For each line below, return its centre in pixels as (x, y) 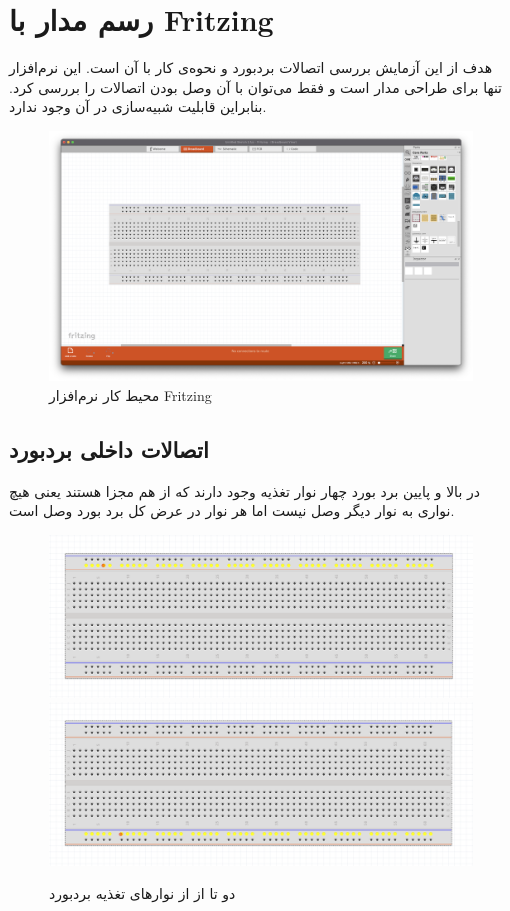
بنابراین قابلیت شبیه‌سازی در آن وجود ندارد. (138, 106)
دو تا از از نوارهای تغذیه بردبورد (142, 893)
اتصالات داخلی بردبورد (109, 448)
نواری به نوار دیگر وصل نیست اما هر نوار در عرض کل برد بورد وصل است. (232, 510)
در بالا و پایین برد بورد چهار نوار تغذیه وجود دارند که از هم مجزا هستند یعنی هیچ (244, 490)
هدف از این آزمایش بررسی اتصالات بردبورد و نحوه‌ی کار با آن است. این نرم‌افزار (251, 67)
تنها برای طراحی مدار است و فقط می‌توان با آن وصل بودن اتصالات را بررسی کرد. (256, 86)
